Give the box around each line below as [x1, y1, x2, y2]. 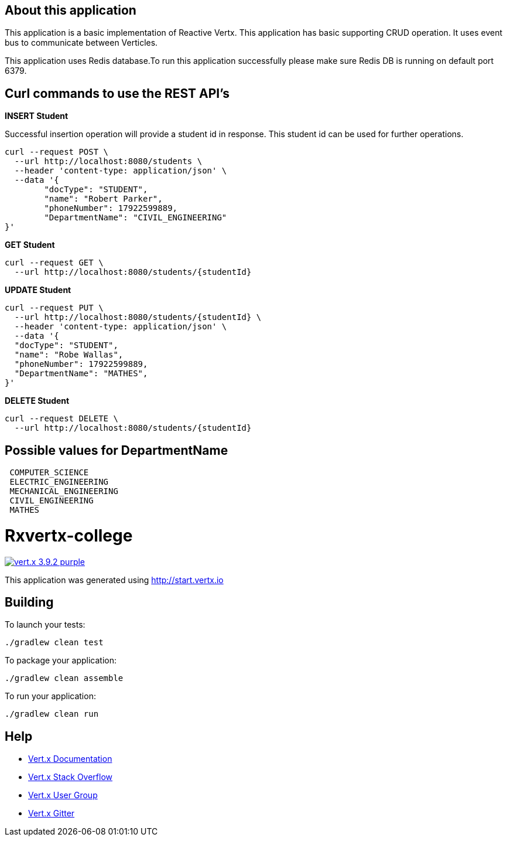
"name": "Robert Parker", [44, 194, 163, 204]
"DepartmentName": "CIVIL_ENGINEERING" [44, 213, 227, 223]
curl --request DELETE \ [5, 414, 118, 424]
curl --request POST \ [5, 147, 109, 157]
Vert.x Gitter [28, 808, 75, 819]
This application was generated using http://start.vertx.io [5, 574, 224, 585]
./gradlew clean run [5, 709, 99, 719]
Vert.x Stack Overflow [28, 772, 113, 782]
